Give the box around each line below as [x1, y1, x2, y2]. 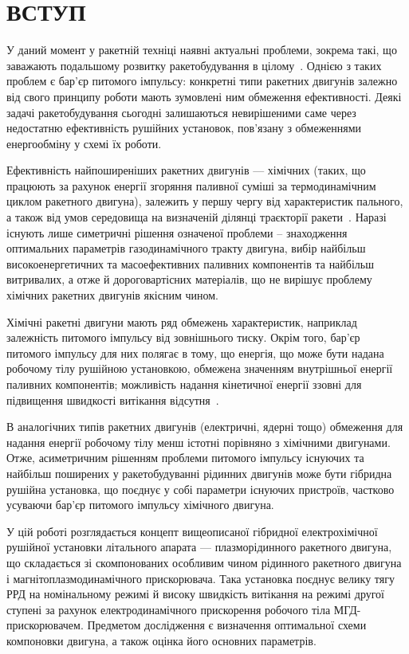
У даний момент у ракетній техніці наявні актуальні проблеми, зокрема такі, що [6, 41, 397, 58]
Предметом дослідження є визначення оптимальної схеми [87, 617, 367, 633]
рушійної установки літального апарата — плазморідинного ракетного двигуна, [6, 538, 392, 555]
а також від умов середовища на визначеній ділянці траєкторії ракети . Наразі [6, 209, 387, 225]
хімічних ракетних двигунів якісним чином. [6, 287, 218, 304]
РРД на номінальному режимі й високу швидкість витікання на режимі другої [6, 585, 385, 602]
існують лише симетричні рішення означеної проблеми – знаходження [6, 224, 348, 241]
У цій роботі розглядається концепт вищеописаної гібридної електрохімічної [6, 523, 378, 539]
